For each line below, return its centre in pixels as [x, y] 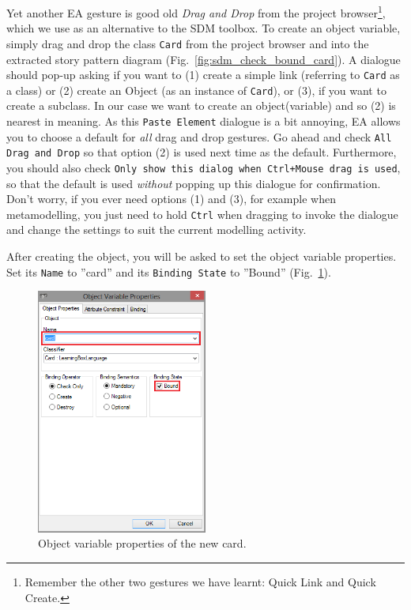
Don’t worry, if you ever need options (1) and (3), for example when [171, 199]
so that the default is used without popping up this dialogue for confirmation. [194, 183]
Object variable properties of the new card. [142, 543]
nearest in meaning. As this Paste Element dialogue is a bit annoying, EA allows [204, 121]
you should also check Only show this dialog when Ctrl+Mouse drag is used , [204, 167]
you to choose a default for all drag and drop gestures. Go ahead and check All [199, 136]
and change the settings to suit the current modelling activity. [156, 230]
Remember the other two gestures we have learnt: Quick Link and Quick [200, 581]
